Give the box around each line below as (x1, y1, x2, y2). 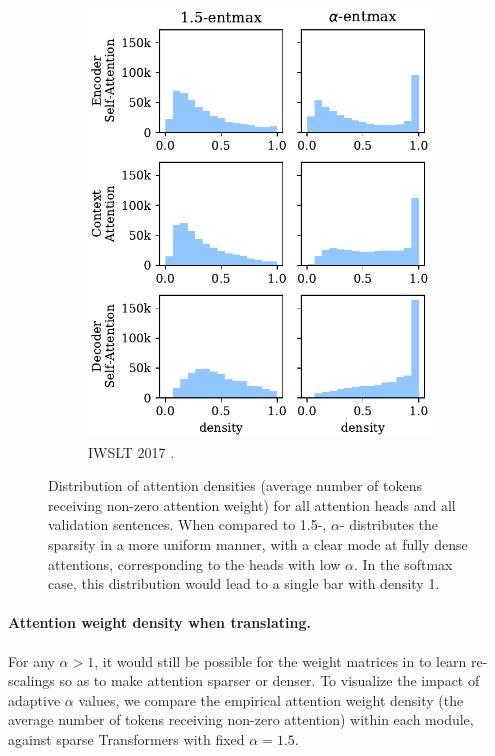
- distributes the (339, 514, 439, 535)
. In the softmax (354, 553, 453, 574)
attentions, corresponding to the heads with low (48, 553, 341, 574)
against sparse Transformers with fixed (8, 728, 245, 749)
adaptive (8, 689, 61, 710)
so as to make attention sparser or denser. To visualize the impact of (59, 670, 480, 691)
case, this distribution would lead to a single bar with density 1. (48, 573, 440, 594)
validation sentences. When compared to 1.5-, (48, 514, 327, 535)
